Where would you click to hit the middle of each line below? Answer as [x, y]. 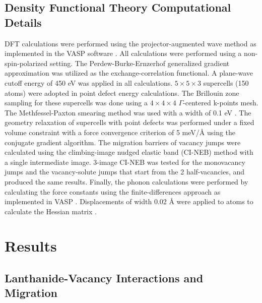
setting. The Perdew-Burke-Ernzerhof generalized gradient [140, 63]
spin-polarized [26, 63]
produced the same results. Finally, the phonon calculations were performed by [126, 181]
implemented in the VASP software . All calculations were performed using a [123, 53]
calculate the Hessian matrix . [51, 211]
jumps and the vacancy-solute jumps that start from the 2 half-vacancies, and [125, 172]
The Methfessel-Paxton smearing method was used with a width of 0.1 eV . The [128, 112]
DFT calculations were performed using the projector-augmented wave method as [130, 43]
